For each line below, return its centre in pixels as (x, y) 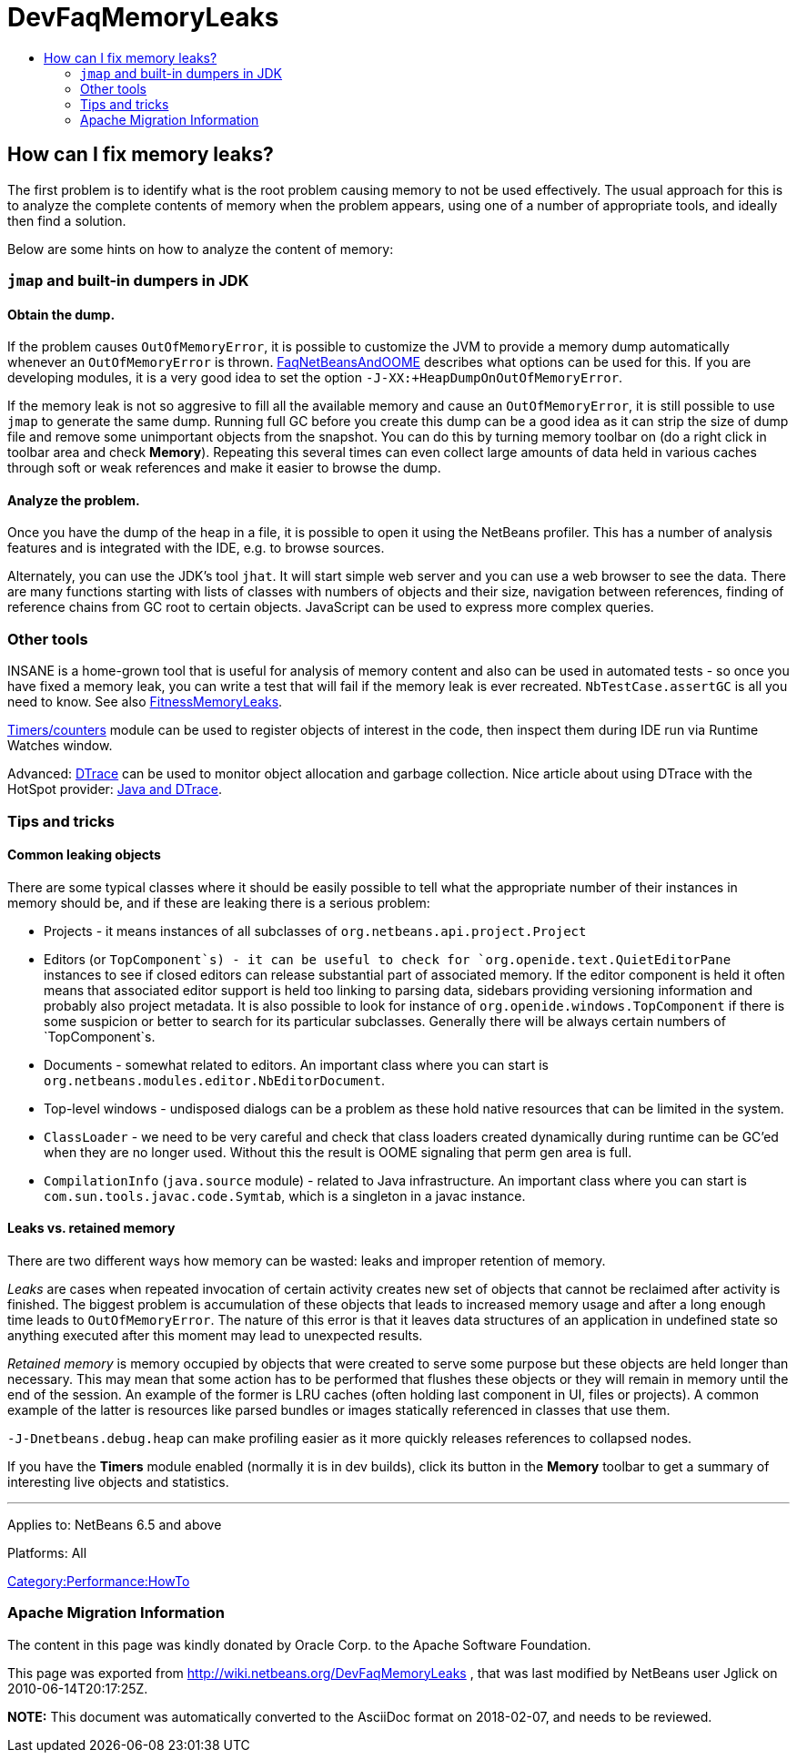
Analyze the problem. (74, 500)
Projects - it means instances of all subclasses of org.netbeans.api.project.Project (315, 931)
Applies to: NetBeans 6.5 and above (115, 1524)
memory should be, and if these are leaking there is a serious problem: (219, 902)
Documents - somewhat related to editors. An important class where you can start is (297, 1064)
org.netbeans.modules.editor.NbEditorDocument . (214, 1080)
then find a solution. (67, 220)
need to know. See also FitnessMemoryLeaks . (145, 702)
